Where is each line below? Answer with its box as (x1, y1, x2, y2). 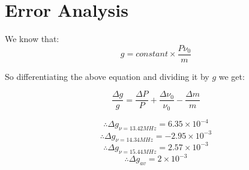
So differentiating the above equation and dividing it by (5, 70, 209, 82)
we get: (218, 70, 245, 82)
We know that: (5, 32, 59, 45)
